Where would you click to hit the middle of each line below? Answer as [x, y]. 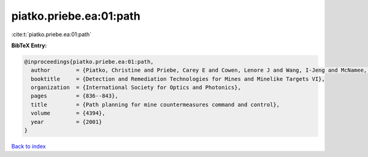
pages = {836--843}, [75, 96]
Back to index [29, 147]
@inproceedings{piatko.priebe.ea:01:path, [89, 62]
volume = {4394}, [68, 113]
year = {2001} [67, 122]
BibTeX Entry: [29, 45]
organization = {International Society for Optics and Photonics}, [136, 88]
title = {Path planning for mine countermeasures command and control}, [155, 105]
